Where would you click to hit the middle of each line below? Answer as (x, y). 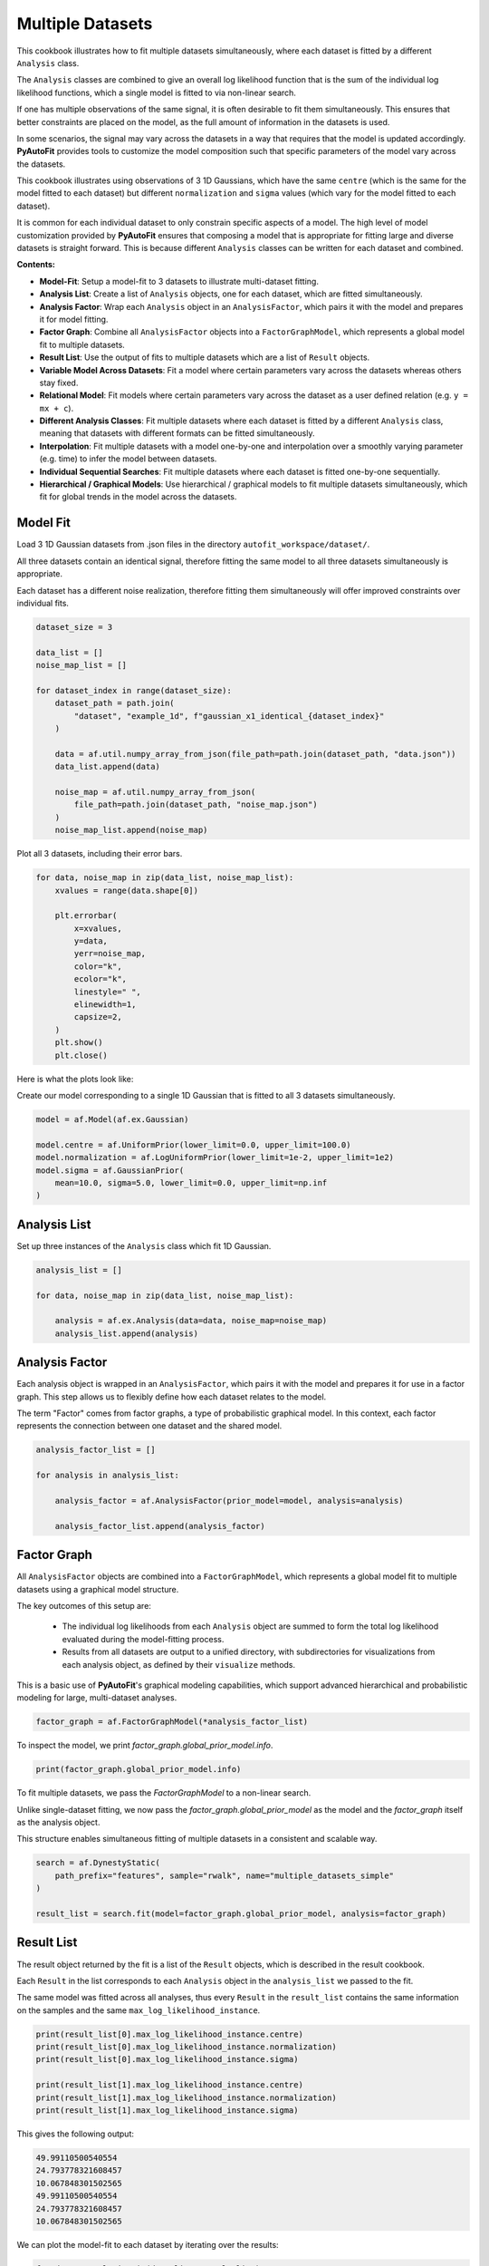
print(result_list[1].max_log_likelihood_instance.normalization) (186, 2097)
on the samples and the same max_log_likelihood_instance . (139, 2010)
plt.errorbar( (86, 916)
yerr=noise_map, (110, 954)
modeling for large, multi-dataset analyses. (97, 1698)
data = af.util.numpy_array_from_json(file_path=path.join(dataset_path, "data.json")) (255, 754)
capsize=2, (98, 1017)
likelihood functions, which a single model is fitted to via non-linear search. (156, 92)
